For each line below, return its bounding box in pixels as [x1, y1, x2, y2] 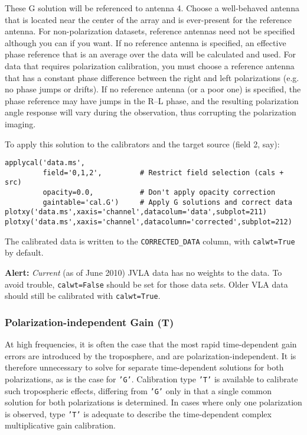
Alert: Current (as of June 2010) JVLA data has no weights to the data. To [5, 266, 282, 278]
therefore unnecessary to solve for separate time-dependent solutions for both [5, 361, 284, 373]
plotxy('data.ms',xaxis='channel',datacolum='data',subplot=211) [5, 208, 267, 217]
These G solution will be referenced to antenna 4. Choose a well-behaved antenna [5, 2, 299, 14]
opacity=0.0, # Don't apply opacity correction [43, 188, 276, 197]
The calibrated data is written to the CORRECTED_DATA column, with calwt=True [5, 234, 295, 247]
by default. [5, 246, 44, 259]
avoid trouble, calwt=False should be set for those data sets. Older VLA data [5, 278, 288, 290]
